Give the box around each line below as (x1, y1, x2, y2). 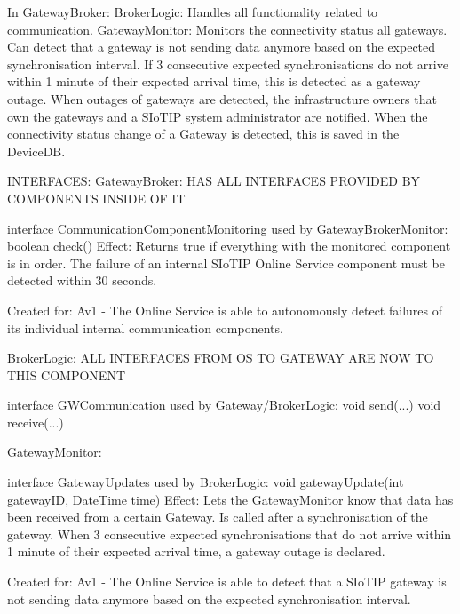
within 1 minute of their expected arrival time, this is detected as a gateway (7, 72, 421, 91)
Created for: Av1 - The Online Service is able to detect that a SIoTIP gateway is (7, 572, 447, 591)
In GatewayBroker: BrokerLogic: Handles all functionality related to (7, 3, 378, 20)
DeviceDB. (7, 141, 66, 160)
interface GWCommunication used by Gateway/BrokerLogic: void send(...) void (7, 395, 441, 414)
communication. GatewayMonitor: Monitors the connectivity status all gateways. (7, 20, 448, 38)
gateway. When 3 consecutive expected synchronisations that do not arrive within (7, 524, 452, 543)
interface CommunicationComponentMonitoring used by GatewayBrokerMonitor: (7, 219, 448, 237)
